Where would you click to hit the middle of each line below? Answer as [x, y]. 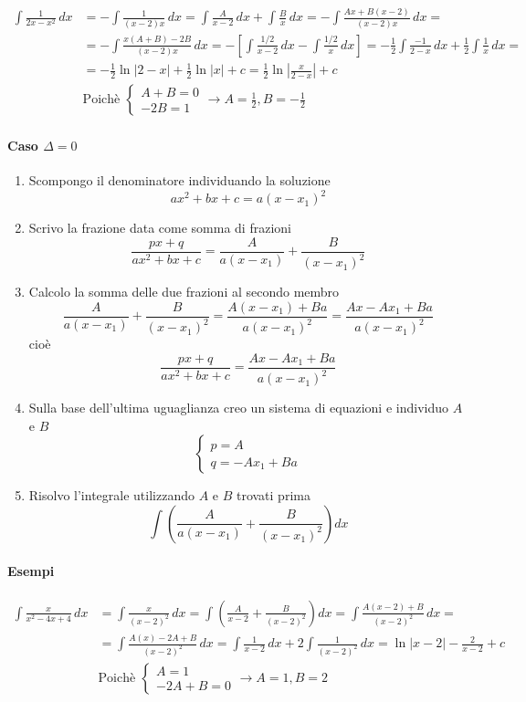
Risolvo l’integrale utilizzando [111, 495]
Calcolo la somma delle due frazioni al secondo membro [184, 292]
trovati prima [273, 495]
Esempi [31, 570]
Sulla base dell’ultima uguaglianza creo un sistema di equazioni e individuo [238, 408]
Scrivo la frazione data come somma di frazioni [160, 228]
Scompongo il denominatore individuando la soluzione [179, 180]
